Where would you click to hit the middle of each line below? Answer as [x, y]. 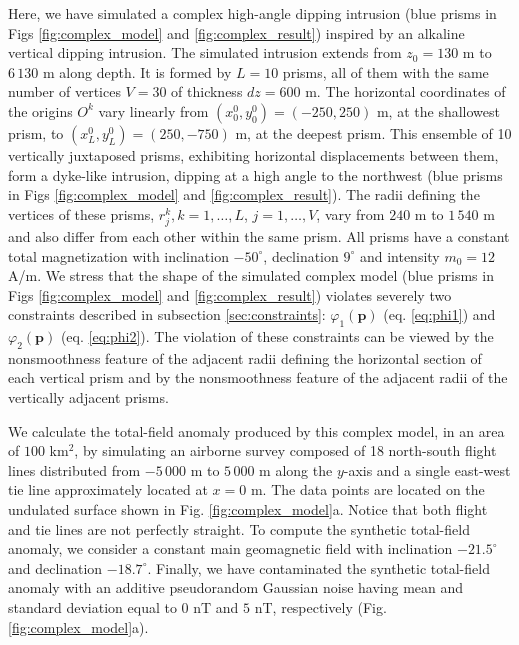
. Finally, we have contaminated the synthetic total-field [318, 567]
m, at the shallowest [438, 110]
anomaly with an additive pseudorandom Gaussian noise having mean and [236, 587]
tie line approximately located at [108, 489]
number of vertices [64, 91]
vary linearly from [153, 110]
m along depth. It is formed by [137, 71]
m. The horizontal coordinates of [405, 91]
